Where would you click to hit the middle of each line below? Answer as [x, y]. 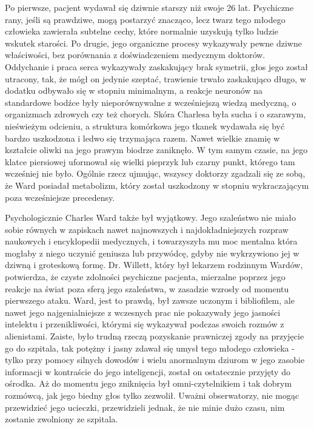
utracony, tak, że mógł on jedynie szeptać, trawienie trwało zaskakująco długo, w [155, 78]
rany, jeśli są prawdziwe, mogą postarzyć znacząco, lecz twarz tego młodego [145, 19]
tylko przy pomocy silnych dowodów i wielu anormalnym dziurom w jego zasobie [155, 360]
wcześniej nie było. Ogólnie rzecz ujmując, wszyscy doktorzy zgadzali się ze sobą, [155, 173]
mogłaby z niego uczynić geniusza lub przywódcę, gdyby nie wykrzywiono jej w [152, 253]
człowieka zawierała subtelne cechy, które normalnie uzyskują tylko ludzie [142, 31]
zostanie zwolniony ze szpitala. [62, 419]
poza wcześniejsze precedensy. [60, 197]
